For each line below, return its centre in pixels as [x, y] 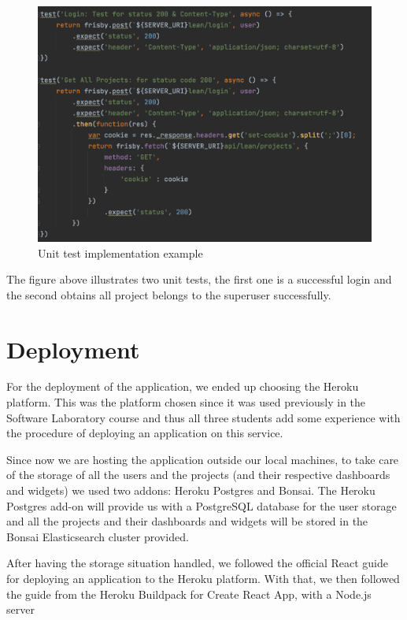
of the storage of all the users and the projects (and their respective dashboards [198, 475]
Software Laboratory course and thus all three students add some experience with [203, 417]
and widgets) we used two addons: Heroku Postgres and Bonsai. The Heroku [191, 490]
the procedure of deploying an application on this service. [145, 433]
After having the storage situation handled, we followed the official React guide [197, 563]
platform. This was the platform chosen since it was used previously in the [186, 402]
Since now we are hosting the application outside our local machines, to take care [203, 459]
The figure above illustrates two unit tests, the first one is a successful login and [199, 279]
